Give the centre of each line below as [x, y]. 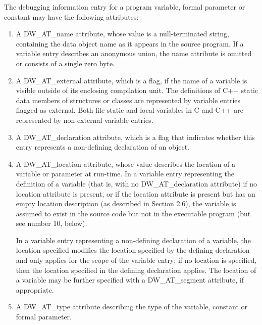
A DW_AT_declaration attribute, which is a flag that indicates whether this [135, 137]
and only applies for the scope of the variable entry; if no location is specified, [136, 260]
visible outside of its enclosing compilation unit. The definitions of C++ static [137, 90]
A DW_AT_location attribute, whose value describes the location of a [125, 164]
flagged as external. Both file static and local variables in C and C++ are [129, 110]
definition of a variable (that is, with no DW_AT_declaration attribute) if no [137, 183]
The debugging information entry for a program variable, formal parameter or [125, 7]
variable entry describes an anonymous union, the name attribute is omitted [134, 53]
